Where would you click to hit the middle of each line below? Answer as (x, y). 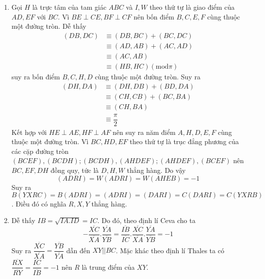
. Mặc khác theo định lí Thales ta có (170, 250)
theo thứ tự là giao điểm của (192, 7)
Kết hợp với (29, 132)
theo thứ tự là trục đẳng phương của (184, 141)
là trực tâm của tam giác (69, 7)
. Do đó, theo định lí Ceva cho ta (146, 220)
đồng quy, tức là (75, 170)
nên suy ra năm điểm (144, 132)
